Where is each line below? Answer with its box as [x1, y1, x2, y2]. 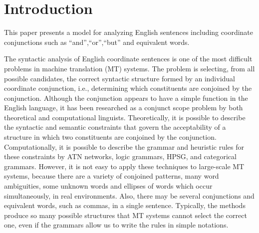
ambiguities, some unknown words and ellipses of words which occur [4, 181, 213, 191]
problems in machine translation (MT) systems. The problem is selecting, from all [4, 63, 255, 73]
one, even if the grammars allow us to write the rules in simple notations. [4, 220, 229, 230]
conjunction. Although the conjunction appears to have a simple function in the [4, 92, 248, 103]
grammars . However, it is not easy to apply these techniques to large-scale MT [4, 161, 245, 171]
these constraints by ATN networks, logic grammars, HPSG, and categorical [4, 151, 237, 162]
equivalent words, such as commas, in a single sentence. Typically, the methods [4, 200, 246, 211]
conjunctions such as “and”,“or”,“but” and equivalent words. [4, 36, 190, 47]
